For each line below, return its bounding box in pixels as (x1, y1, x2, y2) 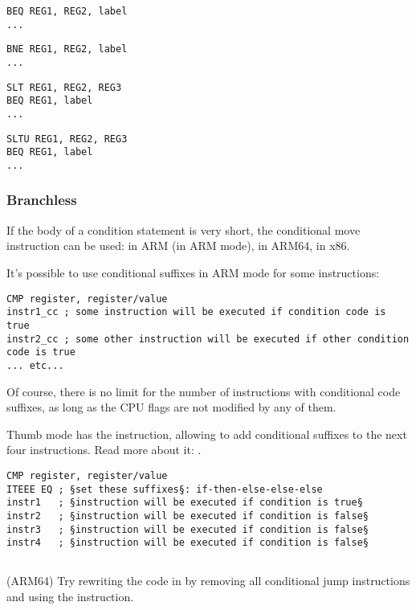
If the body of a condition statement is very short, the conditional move (6, 221, 361, 238)
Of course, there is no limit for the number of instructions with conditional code (6, 383, 401, 399)
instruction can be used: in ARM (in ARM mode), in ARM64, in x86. (6, 237, 350, 254)
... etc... (6, 359, 64, 371)
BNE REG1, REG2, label (6, 43, 128, 55)
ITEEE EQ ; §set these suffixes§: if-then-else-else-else (6, 483, 323, 495)
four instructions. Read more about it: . (6, 441, 202, 458)
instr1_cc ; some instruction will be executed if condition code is (6, 306, 386, 318)
